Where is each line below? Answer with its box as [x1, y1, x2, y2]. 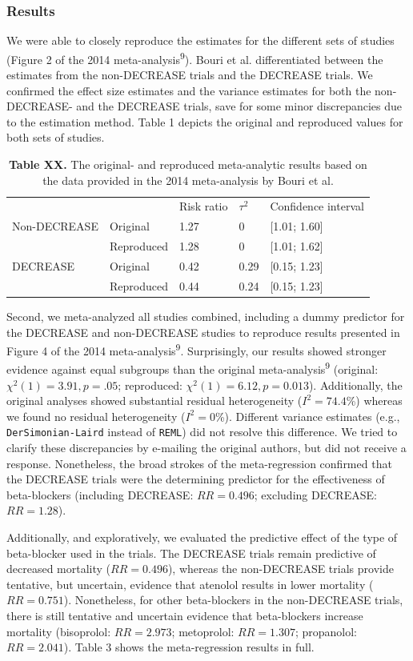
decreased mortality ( [6, 560, 111, 577]
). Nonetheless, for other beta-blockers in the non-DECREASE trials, [63, 591, 403, 608]
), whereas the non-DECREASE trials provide [167, 560, 394, 577]
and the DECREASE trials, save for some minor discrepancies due [76, 98, 403, 114]
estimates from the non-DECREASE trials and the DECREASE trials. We [6, 66, 373, 83]
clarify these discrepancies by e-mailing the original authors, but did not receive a [6, 439, 407, 456]
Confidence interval [270, 198, 364, 214]
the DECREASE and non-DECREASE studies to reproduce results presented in [6, 323, 400, 340]
